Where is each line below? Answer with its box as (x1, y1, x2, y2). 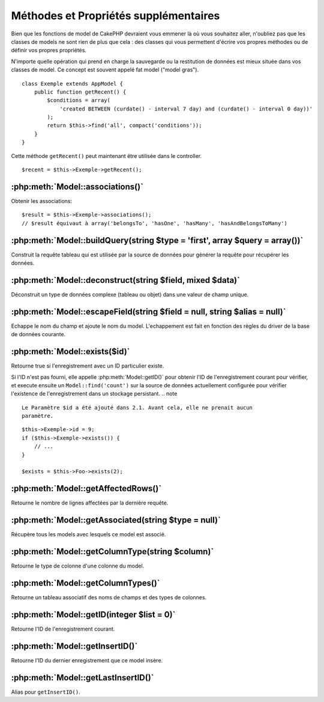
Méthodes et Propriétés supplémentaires (11, 9, 220, 22)
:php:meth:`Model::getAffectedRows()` (11, 483, 162, 494)
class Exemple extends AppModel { (22, 80, 123, 87)
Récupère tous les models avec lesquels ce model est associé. (11, 531, 166, 538)
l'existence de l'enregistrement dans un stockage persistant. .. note (11, 390, 178, 398)
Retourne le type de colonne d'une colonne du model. (11, 562, 145, 570)
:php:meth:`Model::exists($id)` (11, 346, 130, 357)
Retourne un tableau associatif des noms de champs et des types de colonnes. (11, 594, 207, 601)
